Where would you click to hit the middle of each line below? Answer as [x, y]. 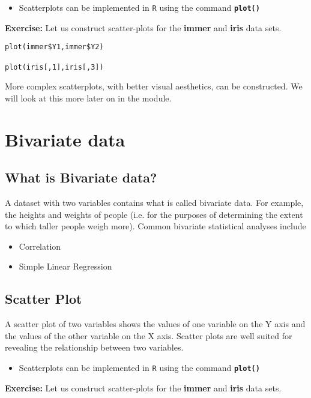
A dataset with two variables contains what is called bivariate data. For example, [154, 202]
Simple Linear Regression [65, 266]
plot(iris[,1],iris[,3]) [54, 67]
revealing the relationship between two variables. [94, 347]
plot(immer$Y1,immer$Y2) [54, 47]
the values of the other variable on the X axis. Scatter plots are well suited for [149, 335]
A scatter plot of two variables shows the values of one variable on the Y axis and [155, 324]
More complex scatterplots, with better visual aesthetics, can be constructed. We [154, 86]
